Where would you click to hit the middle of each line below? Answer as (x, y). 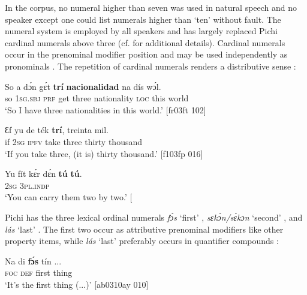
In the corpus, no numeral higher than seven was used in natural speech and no (151, 7)
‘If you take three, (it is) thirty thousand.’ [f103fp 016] (104, 153)
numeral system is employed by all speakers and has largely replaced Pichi (141, 31)
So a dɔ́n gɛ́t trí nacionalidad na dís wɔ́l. (83, 86)
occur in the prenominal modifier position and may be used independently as (146, 54)
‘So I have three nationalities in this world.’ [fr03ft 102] (106, 109)
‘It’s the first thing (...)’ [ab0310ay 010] (77, 284)
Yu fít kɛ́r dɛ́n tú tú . (43, 174)
